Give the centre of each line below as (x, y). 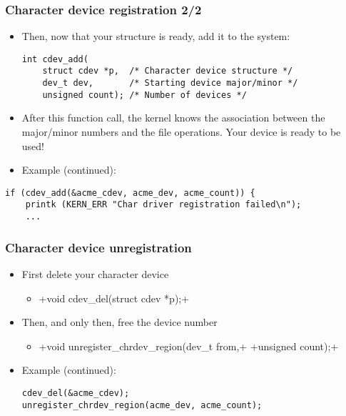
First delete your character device (95, 274)
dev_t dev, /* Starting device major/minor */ (170, 83)
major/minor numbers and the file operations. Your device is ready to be (181, 132)
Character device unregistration (98, 247)
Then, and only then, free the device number (119, 322)
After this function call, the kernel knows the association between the (173, 118)
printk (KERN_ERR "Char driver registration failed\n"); (163, 205)
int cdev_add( (55, 59)
